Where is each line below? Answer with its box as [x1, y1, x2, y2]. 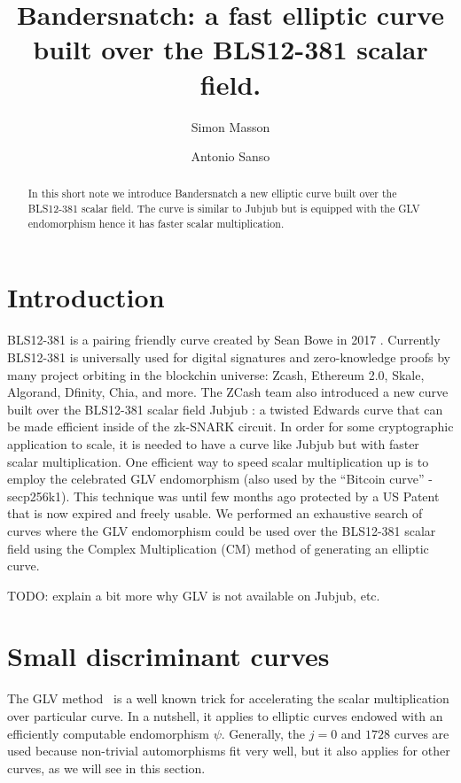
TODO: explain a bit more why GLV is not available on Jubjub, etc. [7, 585, 380, 604]
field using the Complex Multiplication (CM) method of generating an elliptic [7, 539, 429, 557]
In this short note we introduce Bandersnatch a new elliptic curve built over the [27, 186, 397, 201]
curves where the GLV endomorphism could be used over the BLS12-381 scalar [7, 521, 436, 539]
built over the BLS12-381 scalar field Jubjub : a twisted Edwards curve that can [7, 399, 443, 418]
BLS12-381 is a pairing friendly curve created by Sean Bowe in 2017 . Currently [7, 330, 441, 349]
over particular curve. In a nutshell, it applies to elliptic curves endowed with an [7, 707, 443, 725]
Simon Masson [191, 117, 270, 136]
